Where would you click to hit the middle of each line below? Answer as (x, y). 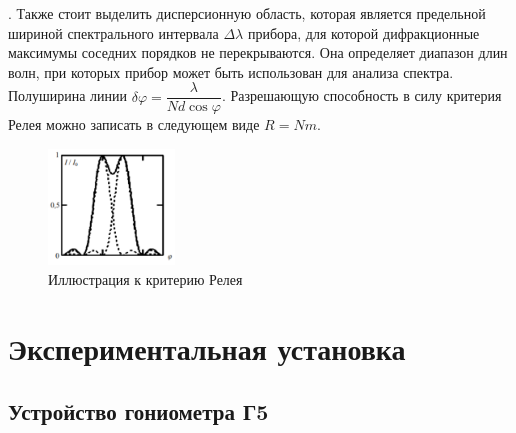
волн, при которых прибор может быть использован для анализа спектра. (231, 71)
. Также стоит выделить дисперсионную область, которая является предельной (247, 13)
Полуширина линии (67, 95)
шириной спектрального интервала (113, 32)
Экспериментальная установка (207, 347)
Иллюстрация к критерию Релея (145, 278)
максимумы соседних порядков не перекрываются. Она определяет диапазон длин (258, 52)
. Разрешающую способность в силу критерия (361, 95)
